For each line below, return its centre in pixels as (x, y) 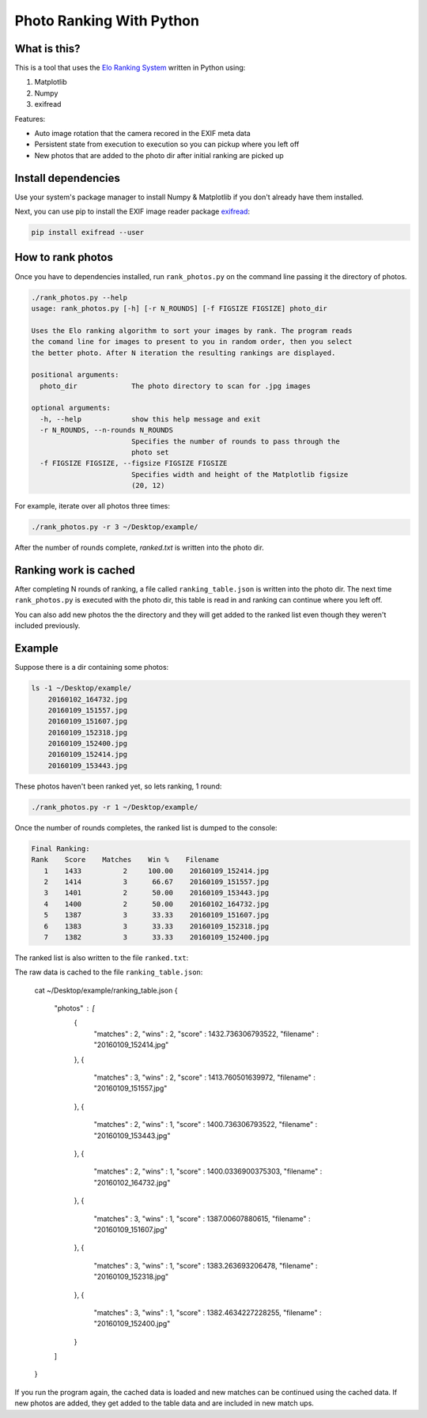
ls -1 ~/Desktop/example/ (81, 688)
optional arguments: (71, 408)
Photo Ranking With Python (107, 21)
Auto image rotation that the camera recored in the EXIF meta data (142, 134)
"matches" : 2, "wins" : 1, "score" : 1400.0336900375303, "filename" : (208, 1171)
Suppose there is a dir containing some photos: (92, 667)
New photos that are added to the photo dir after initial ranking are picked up (159, 155)
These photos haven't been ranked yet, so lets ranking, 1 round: (118, 786)
